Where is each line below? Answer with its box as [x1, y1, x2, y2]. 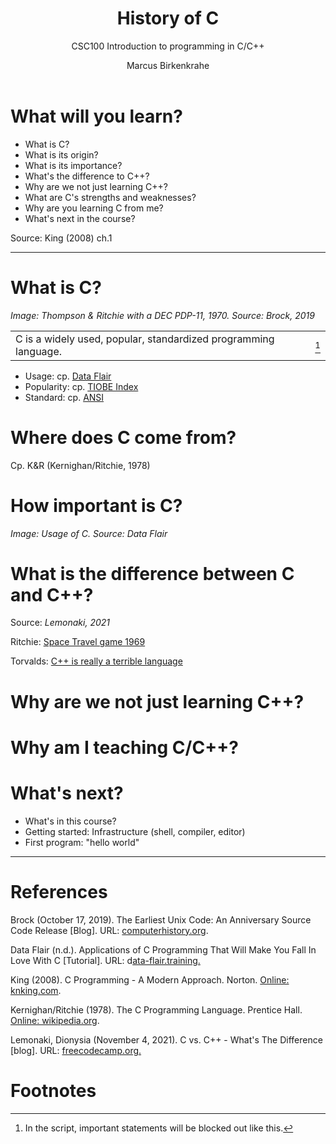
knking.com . [10, 984, 62, 996]
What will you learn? [10, 105, 183, 127]
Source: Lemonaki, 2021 [10, 617, 110, 629]
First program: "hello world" [24, 836, 140, 848]
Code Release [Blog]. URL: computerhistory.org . [10, 924, 209, 936]
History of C [116, 7, 220, 30]
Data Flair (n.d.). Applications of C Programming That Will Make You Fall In [10, 943, 317, 956]
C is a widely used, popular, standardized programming [15, 332, 275, 346]
